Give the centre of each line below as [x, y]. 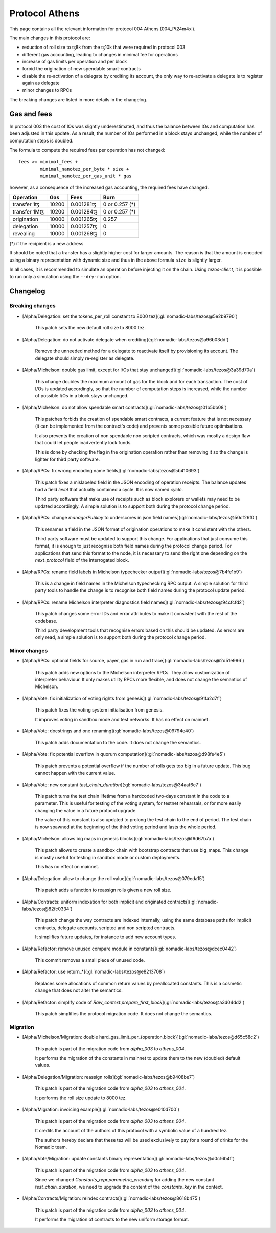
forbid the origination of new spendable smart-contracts [81, 68]
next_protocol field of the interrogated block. [82, 560]
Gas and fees [31, 114]
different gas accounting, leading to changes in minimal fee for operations [100, 54]
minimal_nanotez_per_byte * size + [85, 169]
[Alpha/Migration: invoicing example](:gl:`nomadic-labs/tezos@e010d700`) [101, 1109]
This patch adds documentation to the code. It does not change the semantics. [118, 743]
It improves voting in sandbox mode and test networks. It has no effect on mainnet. [122, 719]
